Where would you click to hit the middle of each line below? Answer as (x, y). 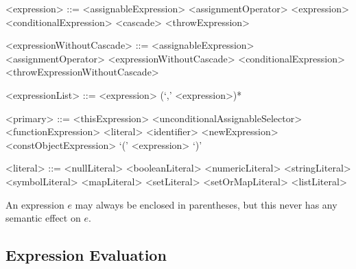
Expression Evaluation (86, 255)
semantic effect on (43, 218)
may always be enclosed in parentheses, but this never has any (206, 204)
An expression (35, 204)
